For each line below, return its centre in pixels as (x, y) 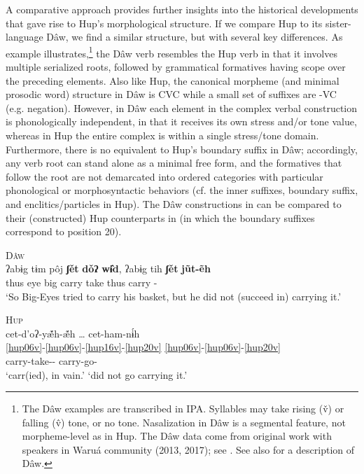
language (24, 37)
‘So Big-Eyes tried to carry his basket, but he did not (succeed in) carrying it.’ (174, 296)
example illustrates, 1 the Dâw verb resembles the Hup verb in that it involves (171, 52)
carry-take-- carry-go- (51, 360)
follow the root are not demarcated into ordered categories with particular (164, 176)
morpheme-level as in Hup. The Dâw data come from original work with (177, 436)
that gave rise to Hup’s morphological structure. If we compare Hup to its (164, 23)
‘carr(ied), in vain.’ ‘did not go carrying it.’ (97, 374)
